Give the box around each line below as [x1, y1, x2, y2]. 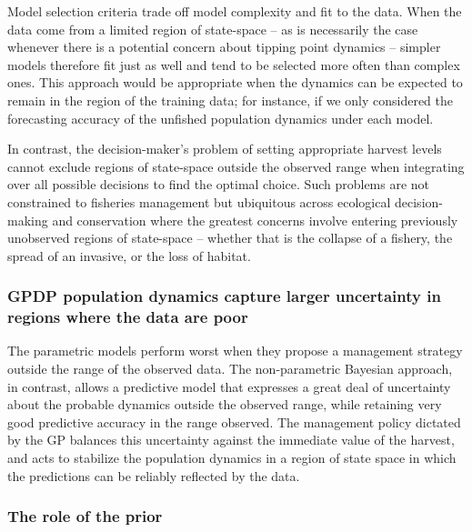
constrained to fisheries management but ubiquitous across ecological [7, 192, 391, 211]
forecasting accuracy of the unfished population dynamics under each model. [7, 108, 434, 127]
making [7, 210, 48, 229]
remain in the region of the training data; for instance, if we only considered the [7, 90, 453, 109]
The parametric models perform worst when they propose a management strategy [7, 341, 463, 360]
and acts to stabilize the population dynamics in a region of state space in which [7, 448, 457, 467]
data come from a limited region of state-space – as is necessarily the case [7, 19, 418, 38]
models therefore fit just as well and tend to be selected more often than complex [7, 55, 460, 74]
